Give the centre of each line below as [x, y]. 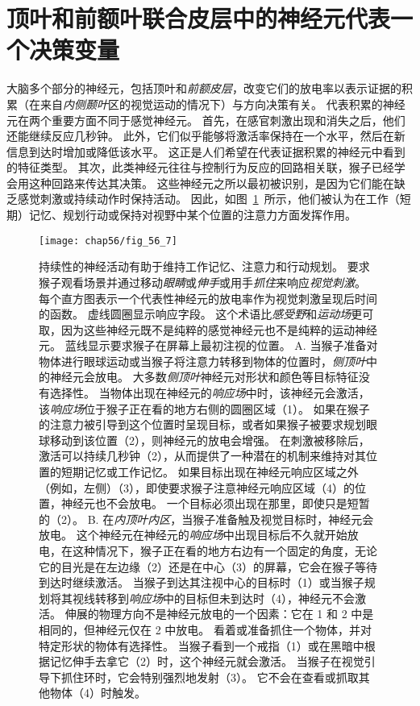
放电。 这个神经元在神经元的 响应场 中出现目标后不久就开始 [193, 535]
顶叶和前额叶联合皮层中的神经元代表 [199, 18]
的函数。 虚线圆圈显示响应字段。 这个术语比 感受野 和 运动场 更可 [206, 314]
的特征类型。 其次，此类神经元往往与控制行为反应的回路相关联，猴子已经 [200, 167]
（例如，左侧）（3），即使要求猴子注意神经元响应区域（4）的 [197, 487]
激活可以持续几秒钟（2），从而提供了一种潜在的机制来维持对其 [202, 456]
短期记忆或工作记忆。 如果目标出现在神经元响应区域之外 [210, 472]
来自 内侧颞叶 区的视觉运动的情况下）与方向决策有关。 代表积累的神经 [222, 104]
